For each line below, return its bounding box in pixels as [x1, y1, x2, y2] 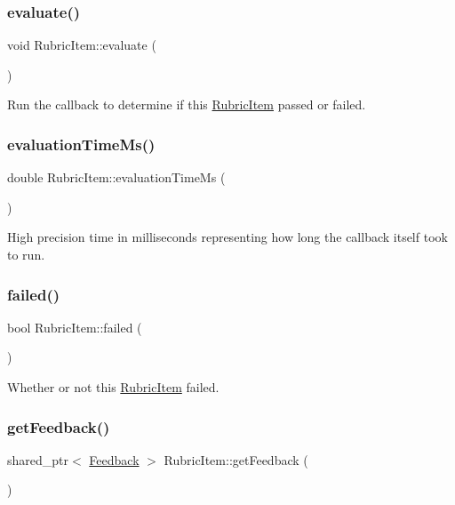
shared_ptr [7, 450, 69, 469]
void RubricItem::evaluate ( [7, 36, 156, 54]
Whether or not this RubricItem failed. [7, 378, 220, 396]
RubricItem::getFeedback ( [164, 450, 308, 469]
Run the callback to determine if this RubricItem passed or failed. [7, 95, 366, 114]
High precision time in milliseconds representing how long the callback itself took [7, 228, 448, 246]
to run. [7, 245, 45, 263]
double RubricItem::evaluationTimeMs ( [7, 168, 226, 187]
